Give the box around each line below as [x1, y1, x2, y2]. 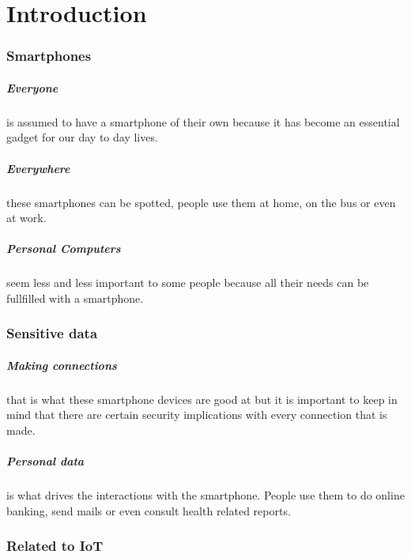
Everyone [6, 79, 58, 96]
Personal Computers [6, 240, 121, 257]
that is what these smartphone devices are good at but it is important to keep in [6, 390, 398, 407]
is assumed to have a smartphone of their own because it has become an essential [6, 113, 400, 130]
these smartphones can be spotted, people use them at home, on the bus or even [6, 194, 396, 210]
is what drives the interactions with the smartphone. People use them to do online [6, 487, 405, 503]
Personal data [6, 453, 85, 469]
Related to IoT [6, 536, 104, 556]
